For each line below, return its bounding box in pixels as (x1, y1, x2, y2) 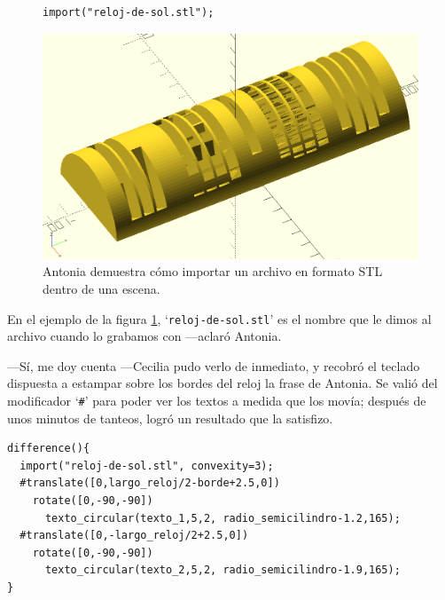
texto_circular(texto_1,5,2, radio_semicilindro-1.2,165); (44, 511, 401, 525)
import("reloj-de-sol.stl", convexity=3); (20, 459, 274, 472)
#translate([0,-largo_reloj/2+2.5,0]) (20, 529, 249, 542)
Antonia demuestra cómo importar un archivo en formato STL (43, 262, 383, 280)
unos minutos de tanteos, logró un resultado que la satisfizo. (7, 408, 333, 427)
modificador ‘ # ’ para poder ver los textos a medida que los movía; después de (7, 391, 426, 409)
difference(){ (7, 442, 90, 455)
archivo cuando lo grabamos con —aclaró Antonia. (7, 327, 282, 345)
